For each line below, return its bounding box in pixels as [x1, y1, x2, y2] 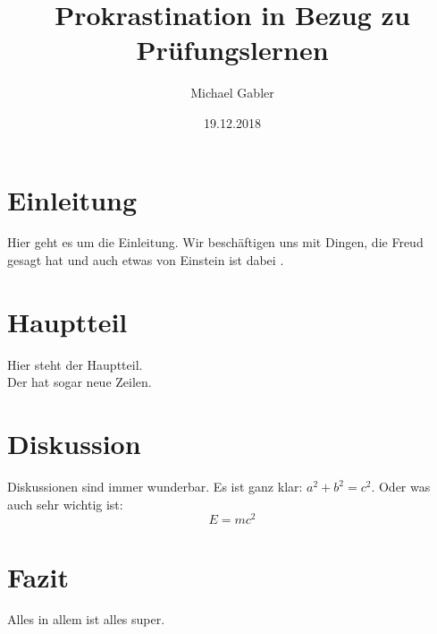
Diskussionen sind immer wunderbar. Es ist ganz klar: [7, 477, 303, 496]
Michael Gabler [190, 83, 274, 102]
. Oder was [371, 477, 431, 496]
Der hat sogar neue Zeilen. [7, 373, 152, 391]
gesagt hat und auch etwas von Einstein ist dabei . [7, 251, 284, 270]
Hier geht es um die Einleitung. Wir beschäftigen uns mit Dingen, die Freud [7, 233, 424, 252]
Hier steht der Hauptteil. [7, 355, 143, 373]
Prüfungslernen [136, 31, 329, 68]
